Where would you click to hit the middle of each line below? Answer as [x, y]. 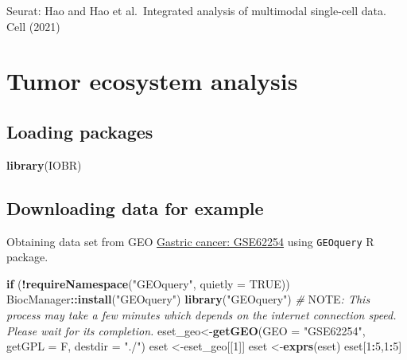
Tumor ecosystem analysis [152, 81]
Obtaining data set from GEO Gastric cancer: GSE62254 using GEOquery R [190, 241]
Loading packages [80, 131]
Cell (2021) [33, 26]
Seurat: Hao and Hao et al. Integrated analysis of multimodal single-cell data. [196, 10]
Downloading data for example [135, 207]
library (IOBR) [44, 164]
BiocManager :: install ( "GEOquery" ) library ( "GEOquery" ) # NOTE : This [188, 299]
